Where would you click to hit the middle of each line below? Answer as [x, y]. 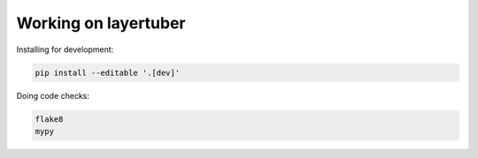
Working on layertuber [101, 23]
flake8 [49, 119]
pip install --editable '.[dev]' [108, 72]
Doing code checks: [53, 95]
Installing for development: [65, 49]
